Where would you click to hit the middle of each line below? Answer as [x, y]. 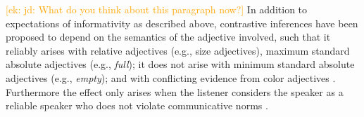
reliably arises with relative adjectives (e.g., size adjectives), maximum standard [178, 50]
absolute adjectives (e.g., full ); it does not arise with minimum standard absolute [180, 64]
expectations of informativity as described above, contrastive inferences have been [182, 23]
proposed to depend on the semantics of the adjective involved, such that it [168, 37]
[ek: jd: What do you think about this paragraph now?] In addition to [157, 9]
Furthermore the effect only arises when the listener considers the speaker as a [175, 91]
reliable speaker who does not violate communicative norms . [137, 105]
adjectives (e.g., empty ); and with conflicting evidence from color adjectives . [171, 77]
